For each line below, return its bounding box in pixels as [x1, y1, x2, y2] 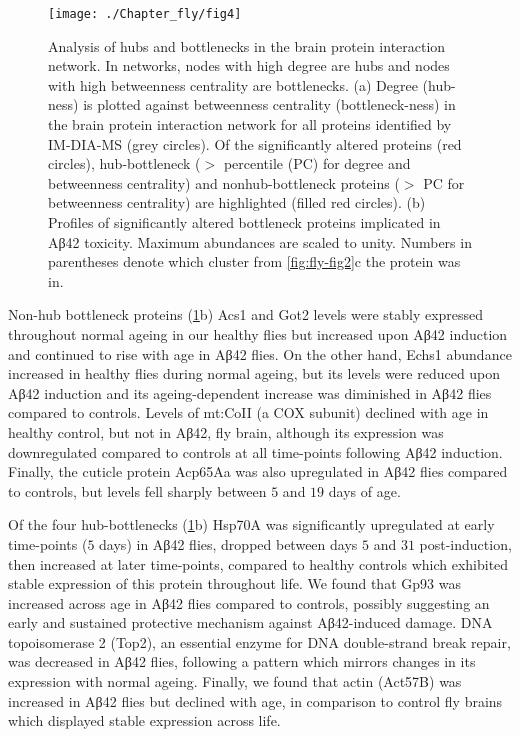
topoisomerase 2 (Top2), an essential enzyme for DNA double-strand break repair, [8, 631, 511, 652]
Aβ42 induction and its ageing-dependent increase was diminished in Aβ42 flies [8, 382, 492, 403]
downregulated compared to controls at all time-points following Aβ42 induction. [8, 441, 503, 462]
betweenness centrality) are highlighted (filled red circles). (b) [48, 192, 426, 213]
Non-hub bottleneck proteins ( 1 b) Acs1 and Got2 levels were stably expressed [8, 304, 484, 325]
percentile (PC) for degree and [223, 153, 411, 174]
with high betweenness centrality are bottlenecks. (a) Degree [48, 74, 418, 95]
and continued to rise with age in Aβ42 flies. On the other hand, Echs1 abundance [8, 343, 512, 364]
